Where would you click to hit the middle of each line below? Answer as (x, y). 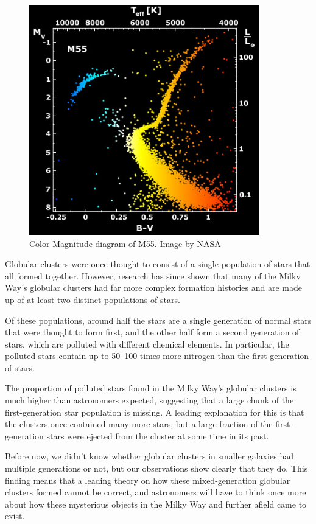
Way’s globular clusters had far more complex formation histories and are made (153, 288)
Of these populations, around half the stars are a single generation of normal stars (158, 320)
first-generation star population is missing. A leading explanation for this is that (155, 412)
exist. (15, 516)
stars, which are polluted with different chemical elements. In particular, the (147, 344)
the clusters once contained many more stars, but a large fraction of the (139, 424)
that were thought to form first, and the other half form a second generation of (152, 332)
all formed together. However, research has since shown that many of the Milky (153, 275)
